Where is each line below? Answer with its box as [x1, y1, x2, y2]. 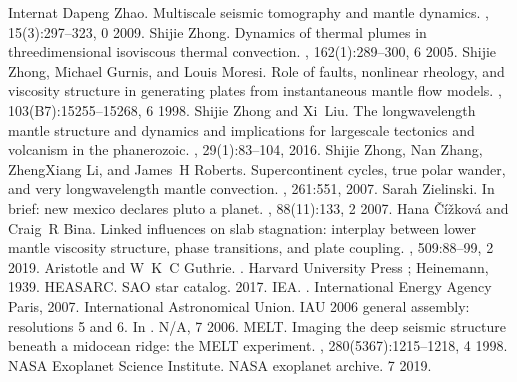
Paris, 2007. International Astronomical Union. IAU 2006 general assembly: [8, 295, 470, 316]
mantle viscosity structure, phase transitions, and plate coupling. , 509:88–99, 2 [8, 237, 494, 258]
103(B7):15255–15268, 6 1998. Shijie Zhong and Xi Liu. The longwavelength [8, 99, 476, 120]
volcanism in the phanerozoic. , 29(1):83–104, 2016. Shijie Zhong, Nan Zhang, [8, 139, 483, 160]
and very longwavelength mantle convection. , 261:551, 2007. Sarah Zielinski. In [8, 178, 495, 199]
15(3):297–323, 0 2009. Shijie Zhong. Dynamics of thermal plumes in [8, 21, 427, 42]
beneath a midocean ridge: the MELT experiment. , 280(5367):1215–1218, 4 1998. [8, 335, 508, 356]
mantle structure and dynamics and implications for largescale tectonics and [8, 119, 475, 140]
